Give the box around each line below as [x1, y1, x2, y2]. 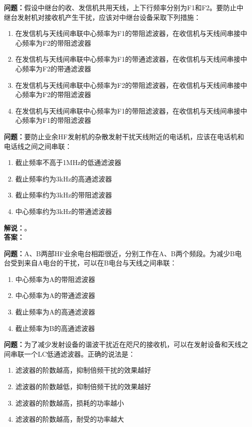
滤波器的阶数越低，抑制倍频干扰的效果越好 [15, 381, 151, 392]
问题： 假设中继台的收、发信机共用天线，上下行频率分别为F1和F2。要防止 [4, 2, 237, 12]
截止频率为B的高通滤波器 [15, 323, 95, 333]
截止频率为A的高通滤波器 [15, 307, 95, 317]
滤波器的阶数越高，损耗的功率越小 [15, 397, 124, 408]
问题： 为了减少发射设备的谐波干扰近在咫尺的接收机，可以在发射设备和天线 [4, 339, 241, 349]
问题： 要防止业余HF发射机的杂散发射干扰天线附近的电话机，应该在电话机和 [4, 131, 244, 141]
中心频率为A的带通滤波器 [15, 290, 95, 300]
